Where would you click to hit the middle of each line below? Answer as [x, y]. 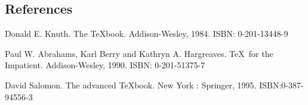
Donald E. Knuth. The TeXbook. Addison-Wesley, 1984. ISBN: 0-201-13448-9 [147, 34]
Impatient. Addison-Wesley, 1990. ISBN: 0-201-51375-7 [105, 65]
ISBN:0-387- [281, 85]
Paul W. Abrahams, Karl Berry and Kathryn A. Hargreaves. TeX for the [139, 53]
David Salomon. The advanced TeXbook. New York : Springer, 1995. [131, 85]
